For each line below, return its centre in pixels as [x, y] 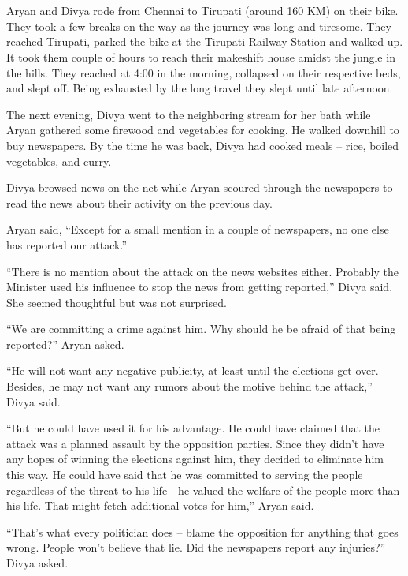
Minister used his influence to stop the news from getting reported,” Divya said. [200, 287]
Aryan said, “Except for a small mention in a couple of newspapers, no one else [198, 229]
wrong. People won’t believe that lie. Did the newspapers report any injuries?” [196, 547]
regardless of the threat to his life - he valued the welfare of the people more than [203, 490]
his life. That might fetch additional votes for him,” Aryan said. [160, 505]
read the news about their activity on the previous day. [139, 202]
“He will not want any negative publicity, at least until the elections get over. [193, 370]
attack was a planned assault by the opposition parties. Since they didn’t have [195, 443]
